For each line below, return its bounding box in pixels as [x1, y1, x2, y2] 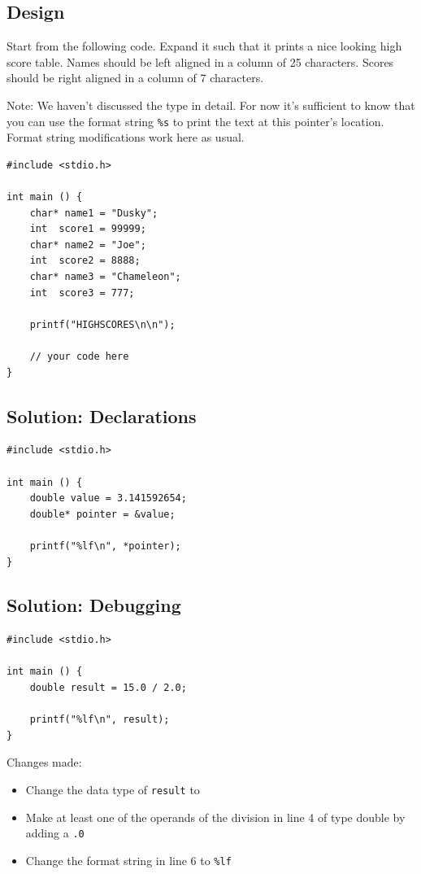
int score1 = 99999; [29, 223, 146, 235]
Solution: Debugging [7, 592, 181, 618]
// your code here [29, 350, 129, 362]
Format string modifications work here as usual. [7, 129, 245, 146]
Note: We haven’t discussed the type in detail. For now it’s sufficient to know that [7, 96, 415, 113]
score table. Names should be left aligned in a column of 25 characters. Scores [7, 53, 394, 70]
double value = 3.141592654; [29, 492, 187, 505]
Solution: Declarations [7, 403, 197, 428]
